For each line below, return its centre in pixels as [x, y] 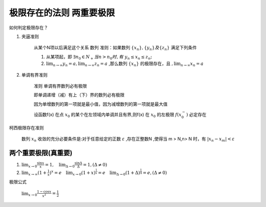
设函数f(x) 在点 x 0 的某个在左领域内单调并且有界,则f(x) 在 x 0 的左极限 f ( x [108, 115]
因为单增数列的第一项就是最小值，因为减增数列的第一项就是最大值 [100, 104]
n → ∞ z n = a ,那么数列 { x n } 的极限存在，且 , [129, 64]
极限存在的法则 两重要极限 [62, 13]
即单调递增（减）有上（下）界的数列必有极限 [79, 95]
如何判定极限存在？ [29, 28]
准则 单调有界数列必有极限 [60, 86]
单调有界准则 [34, 75]
